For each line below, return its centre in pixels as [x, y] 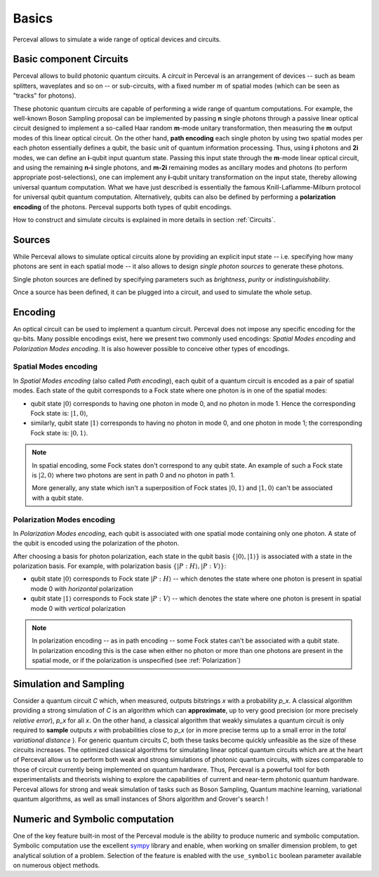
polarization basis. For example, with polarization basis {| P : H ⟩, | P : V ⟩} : [120, 566]
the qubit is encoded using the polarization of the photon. [96, 543]
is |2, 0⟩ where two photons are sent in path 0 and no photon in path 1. [133, 475]
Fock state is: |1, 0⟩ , [59, 413]
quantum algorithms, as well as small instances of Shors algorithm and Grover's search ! [141, 799]
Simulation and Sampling [69, 684]
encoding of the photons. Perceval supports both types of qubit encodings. [122, 206]
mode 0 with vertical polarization [78, 608]
